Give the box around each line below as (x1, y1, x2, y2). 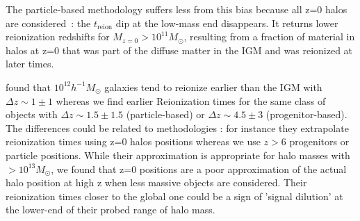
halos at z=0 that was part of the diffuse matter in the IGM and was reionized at (6, 42, 353, 57)
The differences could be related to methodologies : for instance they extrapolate (6, 120, 349, 135)
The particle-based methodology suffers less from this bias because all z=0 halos (6, 2, 347, 16)
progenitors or (289, 134, 350, 149)
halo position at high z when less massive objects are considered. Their (6, 175, 307, 190)
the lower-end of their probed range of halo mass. (6, 202, 215, 217)
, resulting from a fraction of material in (183, 29, 355, 44)
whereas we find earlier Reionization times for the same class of (56, 93, 326, 108)
